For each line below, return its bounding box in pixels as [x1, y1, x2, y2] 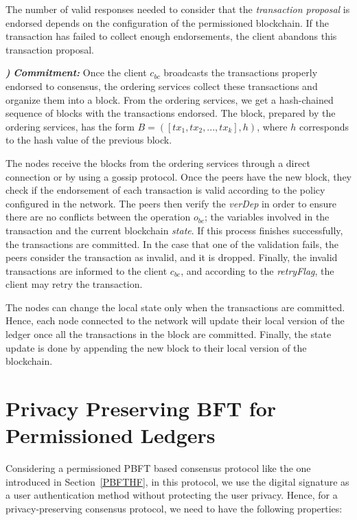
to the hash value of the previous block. [5, 133, 172, 147]
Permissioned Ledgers [5, 421, 216, 449]
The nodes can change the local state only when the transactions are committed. [5, 299, 345, 314]
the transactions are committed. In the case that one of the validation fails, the [5, 236, 338, 251]
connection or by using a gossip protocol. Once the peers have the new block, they [5, 169, 352, 183]
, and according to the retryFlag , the [181, 263, 334, 278]
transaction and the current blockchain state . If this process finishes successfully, [5, 223, 343, 237]
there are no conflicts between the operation [5, 210, 191, 224]
